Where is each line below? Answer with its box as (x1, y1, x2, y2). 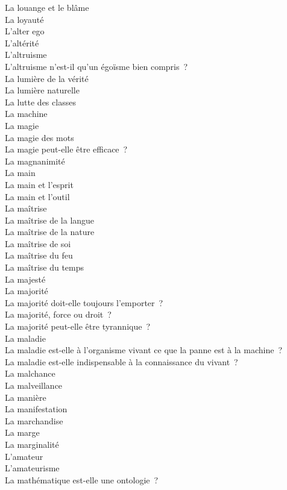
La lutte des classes (5, 95, 76, 108)
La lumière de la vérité (5, 72, 89, 84)
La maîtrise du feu (5, 249, 73, 262)
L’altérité (5, 36, 39, 49)
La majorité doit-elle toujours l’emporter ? (5, 296, 163, 309)
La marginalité (5, 438, 59, 450)
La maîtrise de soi (5, 237, 71, 250)
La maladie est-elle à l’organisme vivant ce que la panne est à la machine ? (5, 344, 283, 356)
